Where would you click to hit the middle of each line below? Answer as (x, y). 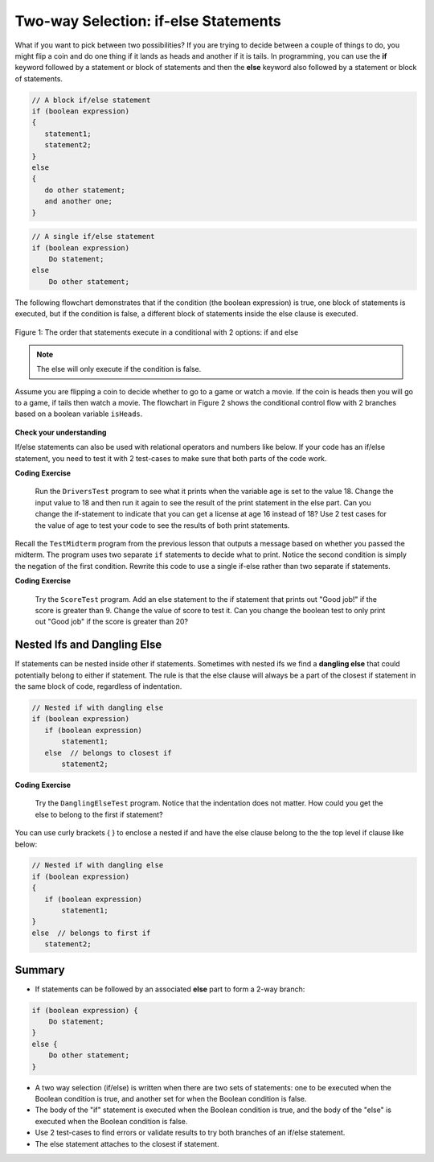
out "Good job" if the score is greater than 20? (112, 622)
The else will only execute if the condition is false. (119, 369)
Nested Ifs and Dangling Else (88, 645)
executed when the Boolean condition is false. (111, 1121)
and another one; (78, 202)
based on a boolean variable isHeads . (79, 414)
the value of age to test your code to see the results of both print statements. (162, 525)
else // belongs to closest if (108, 753)
